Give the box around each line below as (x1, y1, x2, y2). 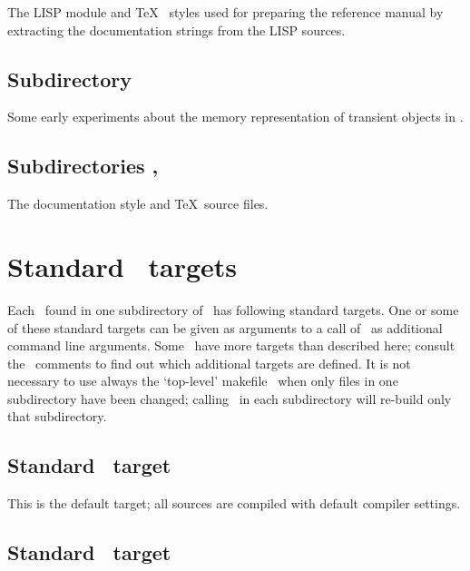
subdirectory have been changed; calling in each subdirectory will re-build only (7, 389, 452, 408)
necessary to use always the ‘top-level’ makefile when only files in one (7, 371, 398, 390)
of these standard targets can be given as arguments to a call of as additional (7, 318, 443, 337)
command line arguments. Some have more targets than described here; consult (7, 336, 455, 355)
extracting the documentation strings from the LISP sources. (7, 20, 346, 39)
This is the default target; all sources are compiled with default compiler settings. (7, 494, 461, 513)
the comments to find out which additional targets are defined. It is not (7, 353, 411, 372)
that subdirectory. (7, 407, 107, 426)
